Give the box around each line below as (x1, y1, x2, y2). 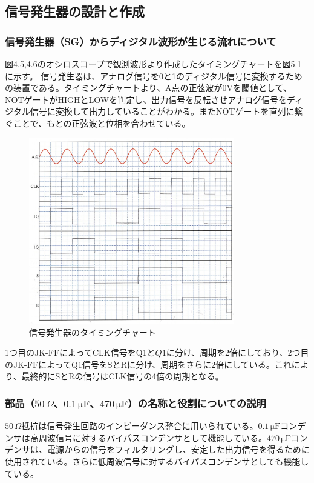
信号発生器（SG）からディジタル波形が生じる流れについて (5, 33, 276, 48)
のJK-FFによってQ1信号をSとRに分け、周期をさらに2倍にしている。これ (5, 358, 292, 370)
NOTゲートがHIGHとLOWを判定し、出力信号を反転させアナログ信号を (5, 93, 287, 105)
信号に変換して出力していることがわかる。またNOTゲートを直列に (30, 105, 295, 118)
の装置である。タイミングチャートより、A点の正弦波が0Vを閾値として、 (5, 81, 292, 94)
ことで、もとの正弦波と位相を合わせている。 (13, 116, 191, 129)
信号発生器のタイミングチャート (29, 325, 156, 338)
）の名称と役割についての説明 (128, 395, 266, 410)
